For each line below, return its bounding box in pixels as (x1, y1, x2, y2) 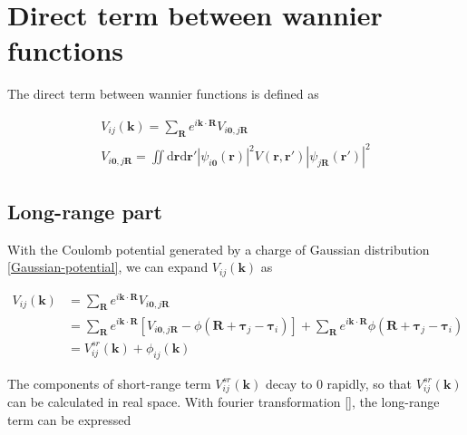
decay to (265, 373, 313, 392)
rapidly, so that (326, 373, 413, 392)
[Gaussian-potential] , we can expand (7, 257, 209, 276)
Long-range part (7, 197, 162, 225)
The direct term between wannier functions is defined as (7, 84, 319, 103)
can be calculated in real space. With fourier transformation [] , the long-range (7, 392, 440, 411)
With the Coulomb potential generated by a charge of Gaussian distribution (7, 239, 430, 258)
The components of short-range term (7, 373, 211, 392)
